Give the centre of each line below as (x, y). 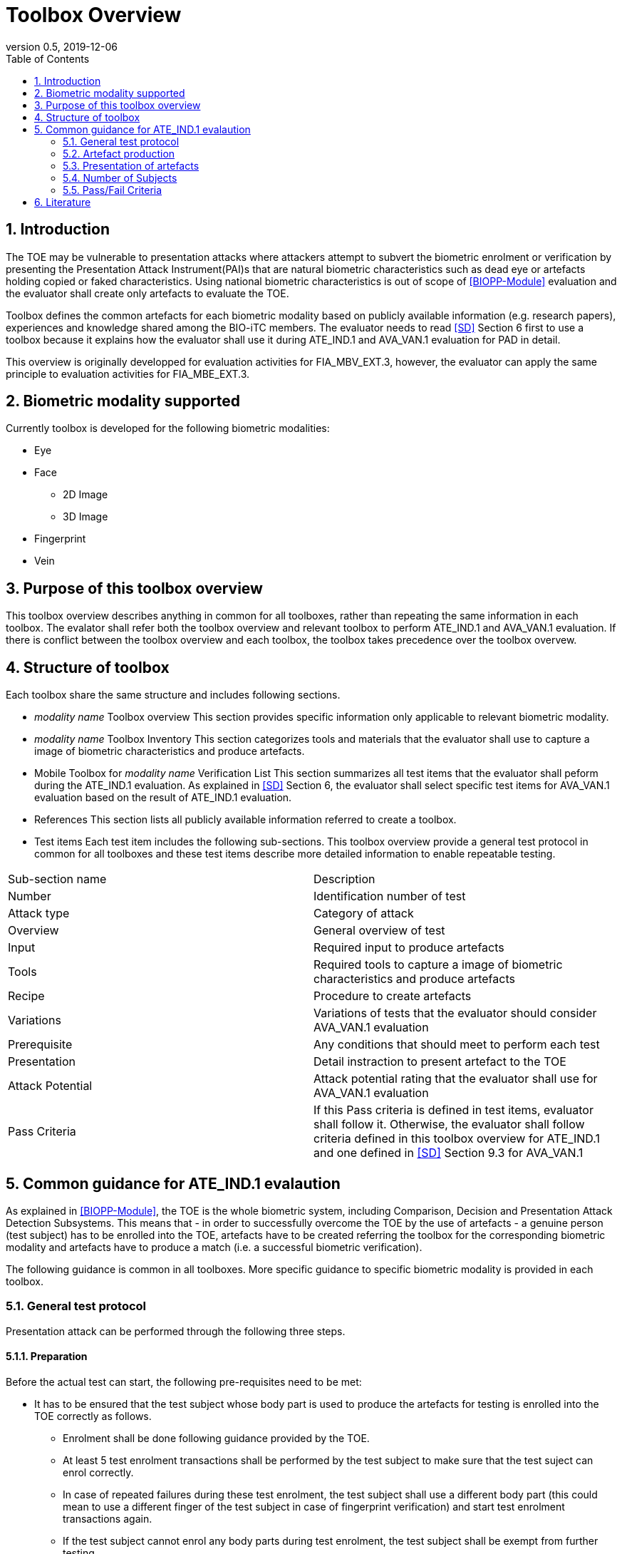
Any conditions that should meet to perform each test (457, 1045)
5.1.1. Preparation (47, 1357)
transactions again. (108, 1518)
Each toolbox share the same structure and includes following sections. (173, 695)
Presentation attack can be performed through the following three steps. (176, 1331)
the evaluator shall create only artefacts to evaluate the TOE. (147, 293)
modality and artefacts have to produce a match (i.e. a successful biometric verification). (214, 1247)
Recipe (26, 996)
